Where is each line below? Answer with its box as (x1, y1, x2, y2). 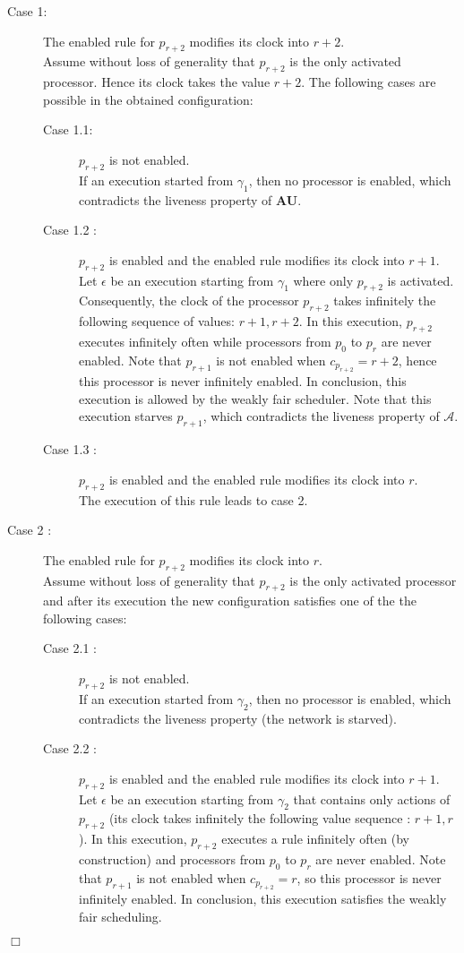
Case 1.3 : (43, 440, 97, 459)
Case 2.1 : (43, 639, 97, 657)
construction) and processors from (79, 850, 266, 869)
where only (293, 270, 354, 289)
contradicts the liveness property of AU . (79, 190, 302, 209)
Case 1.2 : (43, 220, 97, 239)
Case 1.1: (43, 120, 93, 139)
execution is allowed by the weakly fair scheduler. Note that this (79, 389, 432, 408)
